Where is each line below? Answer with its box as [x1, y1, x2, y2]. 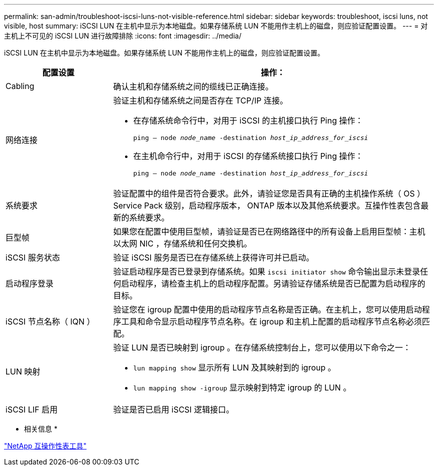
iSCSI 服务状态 [5, 252, 60, 262]
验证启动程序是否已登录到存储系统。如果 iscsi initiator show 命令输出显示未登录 [113, 266, 420, 276]
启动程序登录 [5, 278, 54, 288]
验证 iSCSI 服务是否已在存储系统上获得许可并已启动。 [113, 252, 314, 262]
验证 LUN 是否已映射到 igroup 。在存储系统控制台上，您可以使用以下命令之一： [113, 342, 411, 352]
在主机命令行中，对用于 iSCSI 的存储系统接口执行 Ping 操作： [133, 151, 363, 161]
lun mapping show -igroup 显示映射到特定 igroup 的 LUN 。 [133, 382, 351, 392]
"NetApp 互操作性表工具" [4, 441, 87, 450]
